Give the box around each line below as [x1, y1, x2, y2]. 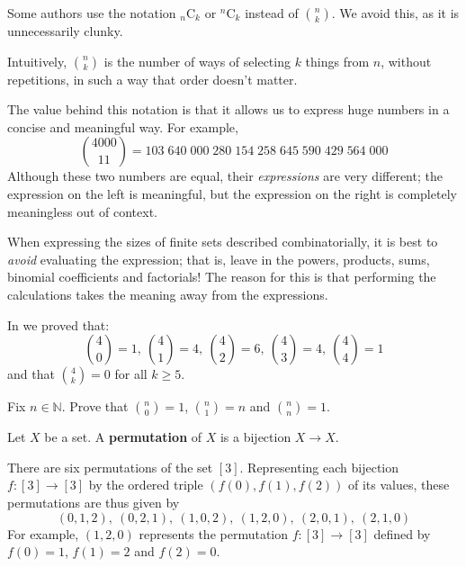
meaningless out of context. [7, 202, 157, 220]
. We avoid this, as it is [331, 4, 460, 22]
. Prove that [61, 397, 129, 416]
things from [305, 51, 370, 70]
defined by [373, 524, 431, 543]
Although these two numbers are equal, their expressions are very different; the [7, 166, 443, 185]
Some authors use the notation [7, 4, 176, 22]
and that [7, 364, 55, 383]
